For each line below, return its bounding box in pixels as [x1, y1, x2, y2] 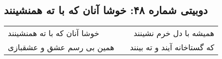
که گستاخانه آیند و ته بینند [130, 41, 215, 53]
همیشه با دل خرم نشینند [133, 27, 215, 39]
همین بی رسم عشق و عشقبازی [8, 41, 114, 53]
